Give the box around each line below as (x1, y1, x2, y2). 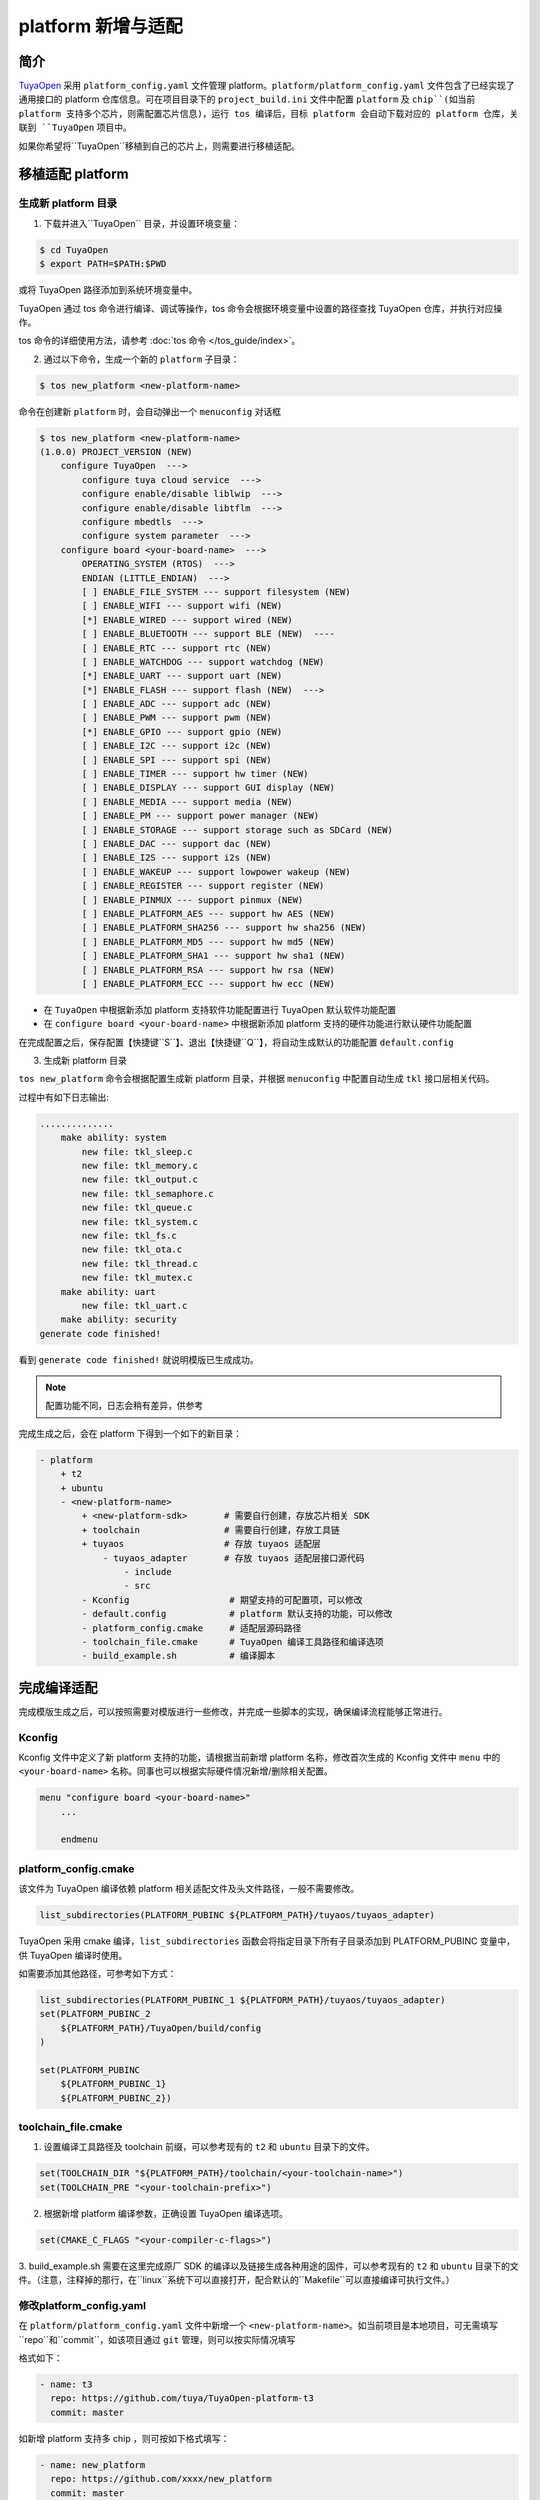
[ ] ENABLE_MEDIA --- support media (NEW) (81, 796, 294, 807)
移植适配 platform (18, 166, 129, 183)
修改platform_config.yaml (18, 2298, 147, 2312)
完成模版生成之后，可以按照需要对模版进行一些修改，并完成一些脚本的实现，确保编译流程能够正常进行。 (18, 1705, 448, 1717)
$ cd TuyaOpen (39, 244, 109, 255)
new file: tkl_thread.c (81, 1258, 199, 1269)
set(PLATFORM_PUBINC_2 (39, 2008, 151, 2020)
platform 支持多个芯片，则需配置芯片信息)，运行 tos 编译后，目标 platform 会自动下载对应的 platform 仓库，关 (18, 108, 519, 119)
